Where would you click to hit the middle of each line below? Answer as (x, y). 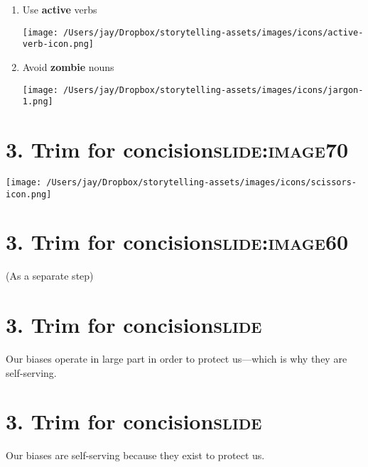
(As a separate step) (50, 276)
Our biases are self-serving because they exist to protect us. (135, 455)
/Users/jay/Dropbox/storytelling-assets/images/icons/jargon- (213, 90)
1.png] (38, 102)
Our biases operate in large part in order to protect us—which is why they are (177, 359)
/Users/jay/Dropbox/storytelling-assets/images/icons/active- (213, 32)
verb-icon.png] (58, 44)
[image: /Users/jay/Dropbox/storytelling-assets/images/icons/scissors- (181, 182)
